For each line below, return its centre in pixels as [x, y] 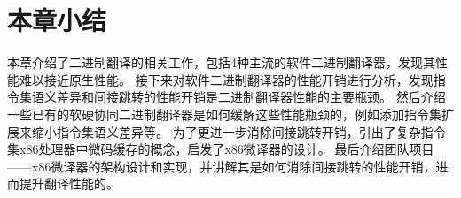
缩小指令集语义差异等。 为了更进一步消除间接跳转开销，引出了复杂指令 [238, 131]
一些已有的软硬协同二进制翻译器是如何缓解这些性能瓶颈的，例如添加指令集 [224, 114]
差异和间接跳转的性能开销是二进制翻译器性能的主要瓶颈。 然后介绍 [251, 97]
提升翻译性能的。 [69, 183]
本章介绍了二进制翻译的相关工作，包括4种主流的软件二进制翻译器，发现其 [221, 62]
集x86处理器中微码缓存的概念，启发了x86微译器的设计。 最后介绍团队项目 [221, 149]
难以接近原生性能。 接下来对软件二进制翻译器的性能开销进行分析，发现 [226, 79]
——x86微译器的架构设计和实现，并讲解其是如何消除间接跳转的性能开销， [222, 166]
